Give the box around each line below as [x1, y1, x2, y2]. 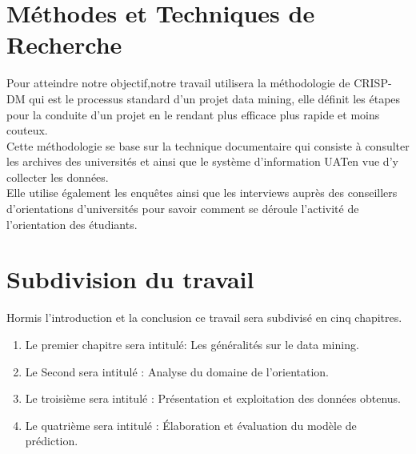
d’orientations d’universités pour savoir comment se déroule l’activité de [6, 200, 359, 217]
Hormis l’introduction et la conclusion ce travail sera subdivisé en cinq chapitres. [6, 309, 402, 326]
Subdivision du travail [6, 263, 254, 295]
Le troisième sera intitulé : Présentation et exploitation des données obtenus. [25, 390, 401, 407]
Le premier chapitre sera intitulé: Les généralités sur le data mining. [25, 335, 359, 352]
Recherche [6, 28, 122, 61]
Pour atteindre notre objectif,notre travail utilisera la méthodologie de [6, 74, 350, 91]
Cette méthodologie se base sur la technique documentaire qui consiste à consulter [6, 137, 410, 154]
